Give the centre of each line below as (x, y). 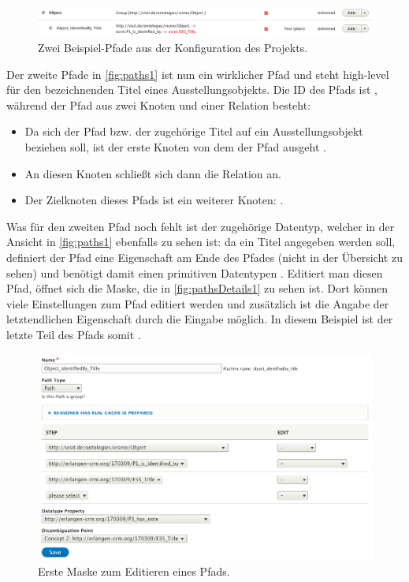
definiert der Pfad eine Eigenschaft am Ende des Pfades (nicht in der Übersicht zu (204, 257)
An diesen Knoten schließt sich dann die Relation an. (153, 173)
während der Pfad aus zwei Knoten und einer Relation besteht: (159, 104)
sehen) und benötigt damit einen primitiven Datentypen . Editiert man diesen (195, 272)
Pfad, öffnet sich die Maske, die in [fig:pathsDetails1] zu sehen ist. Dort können (197, 288)
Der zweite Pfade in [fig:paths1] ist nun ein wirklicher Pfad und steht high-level (198, 74)
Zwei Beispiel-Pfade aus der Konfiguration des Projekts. (173, 48)
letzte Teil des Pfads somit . (74, 334)
